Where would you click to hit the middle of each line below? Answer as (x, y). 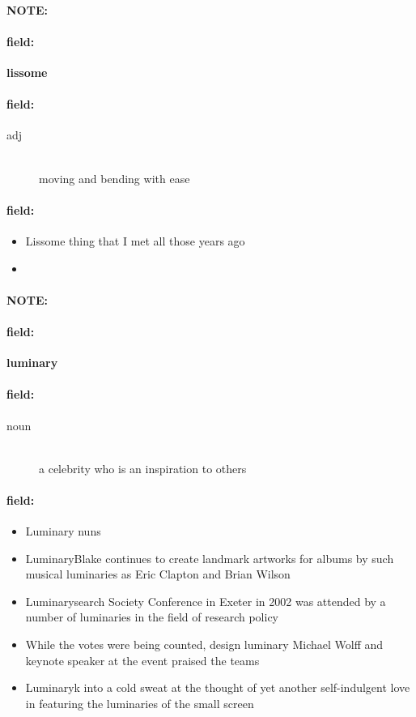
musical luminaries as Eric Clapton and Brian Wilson (158, 574)
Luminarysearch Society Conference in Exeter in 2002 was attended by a (206, 601)
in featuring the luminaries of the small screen (140, 703)
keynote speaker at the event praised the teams (142, 660)
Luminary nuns (63, 531)
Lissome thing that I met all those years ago (135, 240)
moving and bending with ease (115, 178)
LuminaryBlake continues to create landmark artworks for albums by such (210, 558)
